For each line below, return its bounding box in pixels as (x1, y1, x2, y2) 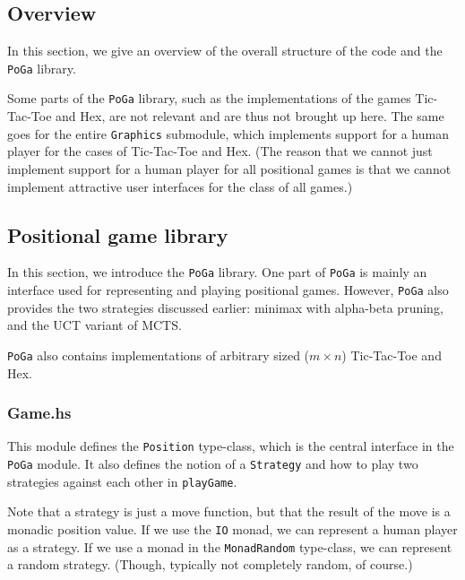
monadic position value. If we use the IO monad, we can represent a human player (7, 519, 458, 538)
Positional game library (7, 221, 228, 248)
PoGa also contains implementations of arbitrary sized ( (7, 345, 310, 364)
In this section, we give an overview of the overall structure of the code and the (7, 41, 443, 60)
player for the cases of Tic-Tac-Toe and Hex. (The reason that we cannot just (7, 142, 433, 160)
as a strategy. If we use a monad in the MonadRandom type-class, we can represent (7, 537, 452, 556)
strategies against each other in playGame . (7, 472, 237, 490)
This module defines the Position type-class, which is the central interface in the (7, 437, 454, 455)
